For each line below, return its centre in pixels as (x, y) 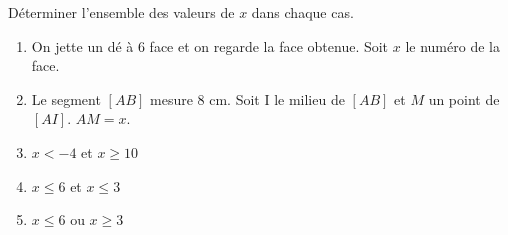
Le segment (66, 98)
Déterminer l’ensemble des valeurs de (121, 12)
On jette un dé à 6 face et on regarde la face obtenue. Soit (210, 45)
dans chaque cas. (302, 12)
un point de (464, 98)
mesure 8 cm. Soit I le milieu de (247, 98)
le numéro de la (452, 45)
